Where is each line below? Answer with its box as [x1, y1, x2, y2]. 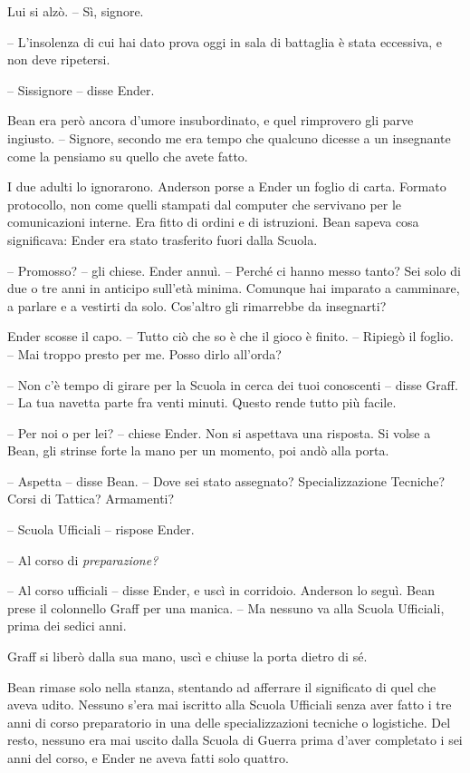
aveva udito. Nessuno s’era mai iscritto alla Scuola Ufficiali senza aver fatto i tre [7, 695, 452, 714]
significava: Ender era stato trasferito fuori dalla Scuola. [7, 230, 318, 249]
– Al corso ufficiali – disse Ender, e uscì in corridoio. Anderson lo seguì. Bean [7, 581, 435, 600]
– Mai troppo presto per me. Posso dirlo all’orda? [7, 344, 282, 363]
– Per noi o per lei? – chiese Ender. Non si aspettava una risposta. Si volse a [7, 423, 431, 442]
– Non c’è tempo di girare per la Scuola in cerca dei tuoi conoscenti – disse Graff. [7, 375, 458, 394]
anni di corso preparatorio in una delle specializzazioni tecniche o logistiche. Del [7, 712, 451, 731]
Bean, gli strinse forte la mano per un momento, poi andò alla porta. [7, 441, 389, 460]
